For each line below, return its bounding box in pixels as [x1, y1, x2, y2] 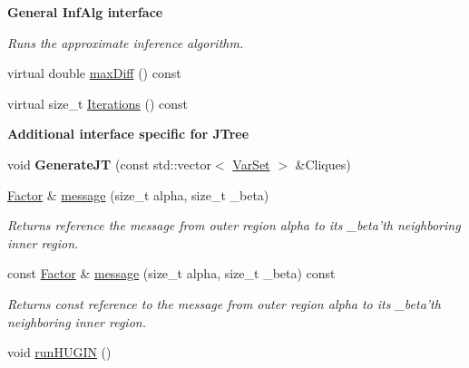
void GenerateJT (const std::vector [7, 154, 211, 173]
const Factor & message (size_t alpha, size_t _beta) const [7, 264, 336, 283]
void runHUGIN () [7, 343, 112, 362]
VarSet [232, 154, 270, 173]
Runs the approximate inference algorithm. [7, 33, 244, 52]
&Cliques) [295, 154, 351, 173]
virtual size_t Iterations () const [7, 93, 189, 112]
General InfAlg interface [7, 3, 163, 21]
